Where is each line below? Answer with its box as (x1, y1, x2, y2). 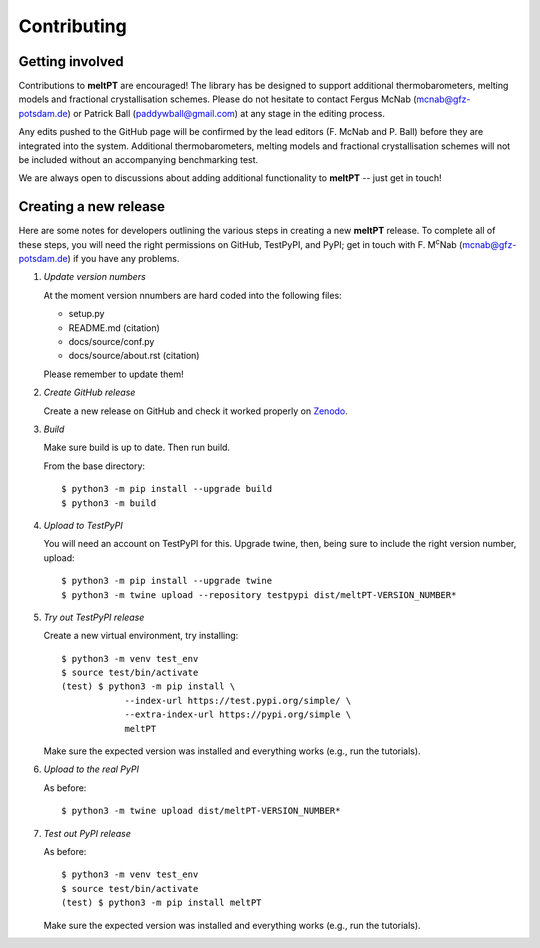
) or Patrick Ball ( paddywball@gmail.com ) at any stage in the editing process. (67, 107, 385, 119)
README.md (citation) (68, 321, 160, 334)
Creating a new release (18, 198, 165, 215)
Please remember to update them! (43, 368, 184, 380)
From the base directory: (43, 460, 145, 472)
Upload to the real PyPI (43, 763, 140, 775)
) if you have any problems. (67, 253, 180, 265)
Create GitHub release (43, 386, 136, 399)
